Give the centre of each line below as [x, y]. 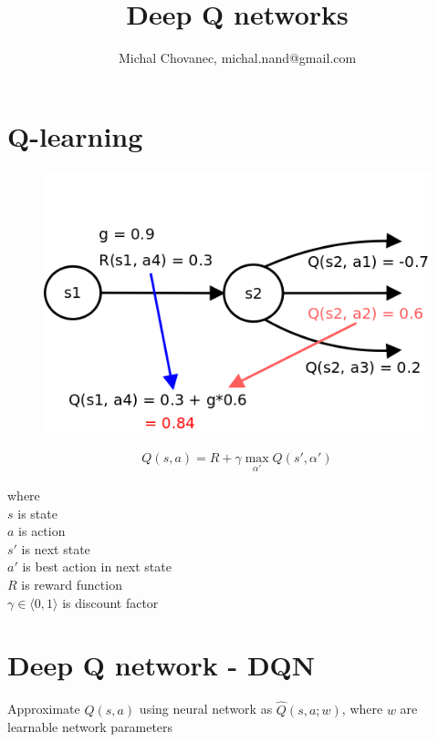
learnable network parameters [90, 727]
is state [37, 513]
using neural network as [206, 709]
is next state [56, 548]
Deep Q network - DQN [162, 665]
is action [42, 531]
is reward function [72, 585]
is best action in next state [97, 567]
